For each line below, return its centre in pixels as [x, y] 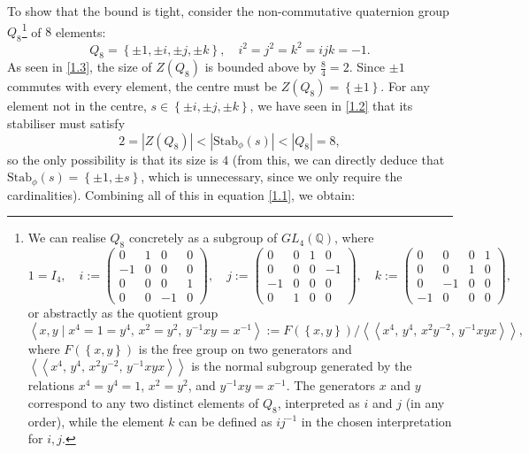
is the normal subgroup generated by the [302, 366]
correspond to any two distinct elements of [143, 402]
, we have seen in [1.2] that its [331, 106]
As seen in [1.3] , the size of [80, 67]
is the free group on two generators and [245, 348]
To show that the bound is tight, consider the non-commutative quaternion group [228, 11]
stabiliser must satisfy [66, 123]
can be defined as [226, 421]
